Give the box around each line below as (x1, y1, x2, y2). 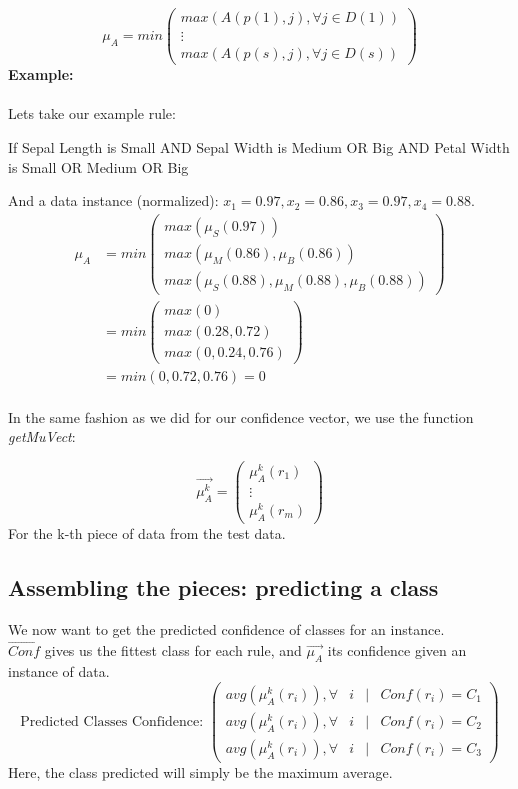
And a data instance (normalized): (8, 190, 219, 211)
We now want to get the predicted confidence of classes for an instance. (8, 618, 445, 639)
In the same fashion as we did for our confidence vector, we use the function (8, 406, 474, 427)
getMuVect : (8, 426, 76, 447)
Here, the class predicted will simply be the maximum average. (8, 761, 393, 782)
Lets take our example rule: (8, 103, 176, 124)
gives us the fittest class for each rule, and (44, 640, 302, 661)
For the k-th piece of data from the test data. (8, 522, 286, 543)
